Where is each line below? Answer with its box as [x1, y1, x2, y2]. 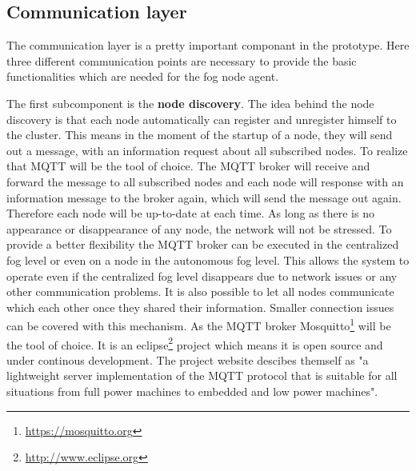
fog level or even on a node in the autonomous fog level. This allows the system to [6, 251, 410, 268]
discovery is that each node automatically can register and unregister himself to [6, 110, 397, 127]
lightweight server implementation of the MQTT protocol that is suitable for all [6, 367, 398, 384]
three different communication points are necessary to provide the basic [6, 52, 357, 69]
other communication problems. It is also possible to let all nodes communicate [6, 283, 394, 300]
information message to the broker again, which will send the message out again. [6, 189, 402, 206]
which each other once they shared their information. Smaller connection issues [6, 298, 394, 315]
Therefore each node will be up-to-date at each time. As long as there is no [6, 205, 374, 222]
